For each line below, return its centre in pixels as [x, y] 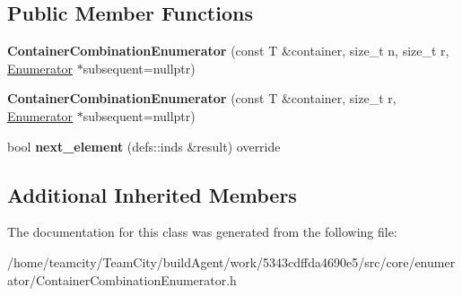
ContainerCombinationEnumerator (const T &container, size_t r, [202, 98]
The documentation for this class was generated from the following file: [202, 232]
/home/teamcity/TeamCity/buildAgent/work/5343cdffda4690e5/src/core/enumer [231, 261]
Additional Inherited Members [152, 194]
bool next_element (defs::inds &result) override [144, 146]
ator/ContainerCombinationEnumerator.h [122, 279]
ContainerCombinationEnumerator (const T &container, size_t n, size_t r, [228, 51]
